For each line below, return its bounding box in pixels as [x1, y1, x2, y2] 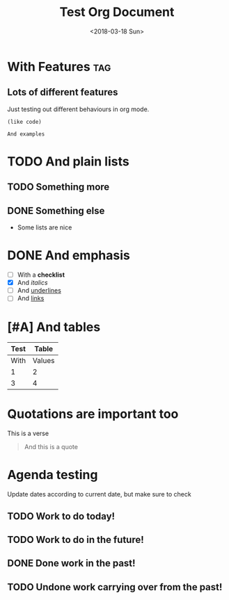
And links [17, 294, 45, 302]
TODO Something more [7, 181, 110, 193]
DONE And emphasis [7, 248, 130, 263]
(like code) [7, 118, 42, 125]
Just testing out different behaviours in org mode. [7, 105, 150, 113]
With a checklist [17, 270, 65, 279]
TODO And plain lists [7, 154, 130, 169]
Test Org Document [59, 4, 175, 20]
